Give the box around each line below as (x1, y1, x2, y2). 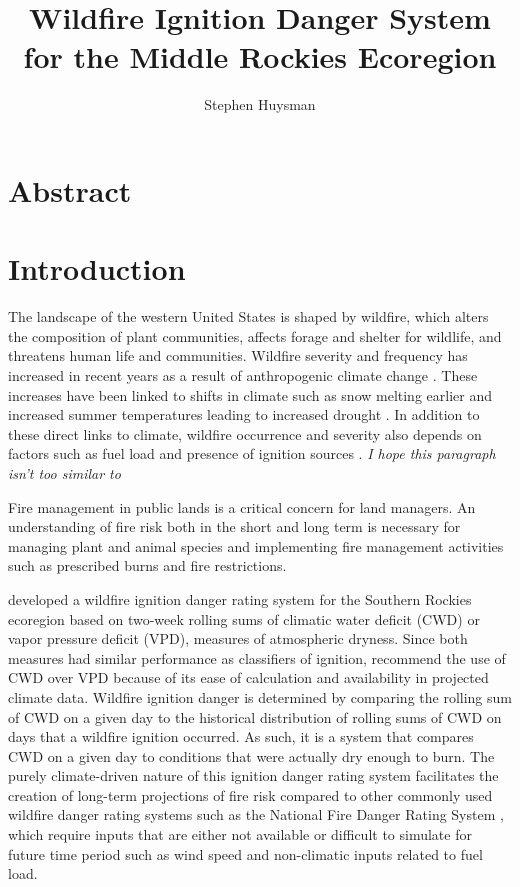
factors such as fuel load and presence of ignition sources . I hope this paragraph (8, 443, 496, 464)
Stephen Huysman (204, 94, 316, 115)
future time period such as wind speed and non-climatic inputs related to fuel (8, 843, 483, 864)
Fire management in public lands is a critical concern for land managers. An (8, 496, 476, 517)
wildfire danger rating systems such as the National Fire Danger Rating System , (8, 804, 504, 825)
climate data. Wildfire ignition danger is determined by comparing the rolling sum (8, 686, 512, 707)
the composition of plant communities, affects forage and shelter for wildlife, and (8, 325, 502, 346)
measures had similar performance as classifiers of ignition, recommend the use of (8, 647, 506, 668)
